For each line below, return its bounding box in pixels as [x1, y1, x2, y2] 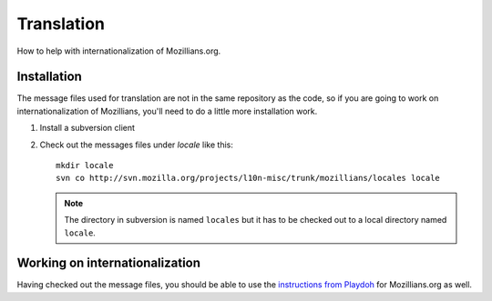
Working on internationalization [16, 256, 200, 271]
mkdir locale [56, 160, 114, 171]
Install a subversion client [39, 123, 136, 134]
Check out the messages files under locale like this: [39, 139, 234, 150]
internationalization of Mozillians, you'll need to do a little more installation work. [16, 105, 318, 116]
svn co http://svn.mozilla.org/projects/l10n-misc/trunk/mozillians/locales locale [56, 173, 441, 184]
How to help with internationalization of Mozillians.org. [16, 45, 221, 56]
